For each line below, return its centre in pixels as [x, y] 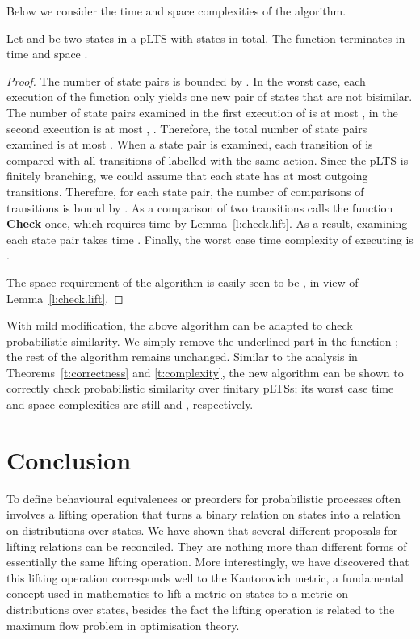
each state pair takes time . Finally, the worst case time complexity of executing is [210, 239]
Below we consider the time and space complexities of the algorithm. [176, 11]
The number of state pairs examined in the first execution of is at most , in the [202, 112]
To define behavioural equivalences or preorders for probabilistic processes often [204, 498]
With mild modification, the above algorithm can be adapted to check [180, 325]
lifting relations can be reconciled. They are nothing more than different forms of [207, 546]
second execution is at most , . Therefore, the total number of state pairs [187, 128]
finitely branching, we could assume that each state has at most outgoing [187, 176]
